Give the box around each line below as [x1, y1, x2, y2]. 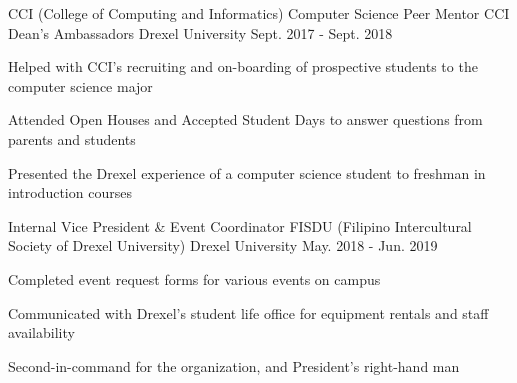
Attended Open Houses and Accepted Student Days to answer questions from [8, 109, 483, 130]
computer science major [8, 75, 153, 96]
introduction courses [8, 182, 132, 203]
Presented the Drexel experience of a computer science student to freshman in [8, 162, 486, 183]
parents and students [8, 128, 136, 149]
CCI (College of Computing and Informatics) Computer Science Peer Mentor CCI [8, 3, 510, 23]
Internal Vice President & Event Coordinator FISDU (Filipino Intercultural [8, 215, 472, 236]
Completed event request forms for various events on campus [8, 268, 381, 289]
